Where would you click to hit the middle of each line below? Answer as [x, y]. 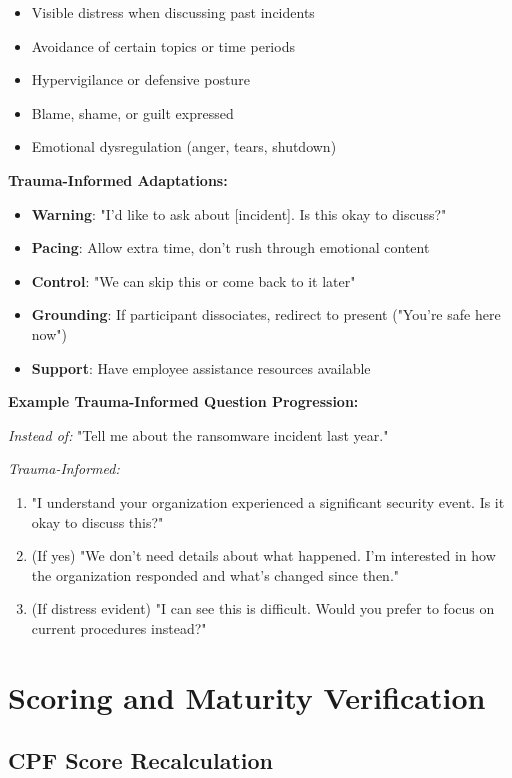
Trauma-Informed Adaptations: [118, 179]
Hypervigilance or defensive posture [140, 79]
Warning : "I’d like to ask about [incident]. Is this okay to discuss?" [239, 213]
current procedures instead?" [119, 627]
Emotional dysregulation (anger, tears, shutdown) [184, 146]
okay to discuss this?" [97, 521]
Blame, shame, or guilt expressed [132, 112]
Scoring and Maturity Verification [247, 696]
